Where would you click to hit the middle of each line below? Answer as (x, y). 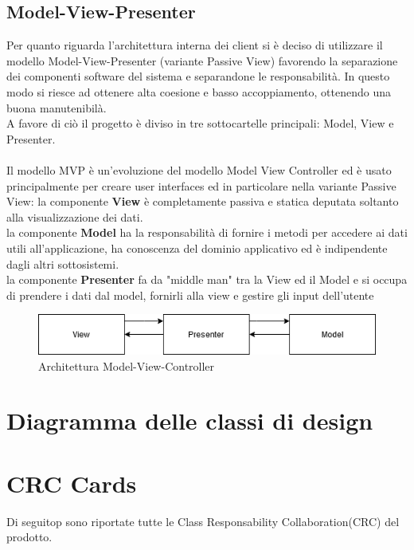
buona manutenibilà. (57, 107)
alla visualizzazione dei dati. (75, 216)
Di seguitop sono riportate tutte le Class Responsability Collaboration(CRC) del (203, 521)
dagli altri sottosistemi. (63, 263)
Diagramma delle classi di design (190, 420)
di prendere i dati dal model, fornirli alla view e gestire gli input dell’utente (190, 295)
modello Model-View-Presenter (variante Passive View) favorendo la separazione (202, 60)
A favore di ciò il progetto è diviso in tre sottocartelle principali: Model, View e (200, 123)
